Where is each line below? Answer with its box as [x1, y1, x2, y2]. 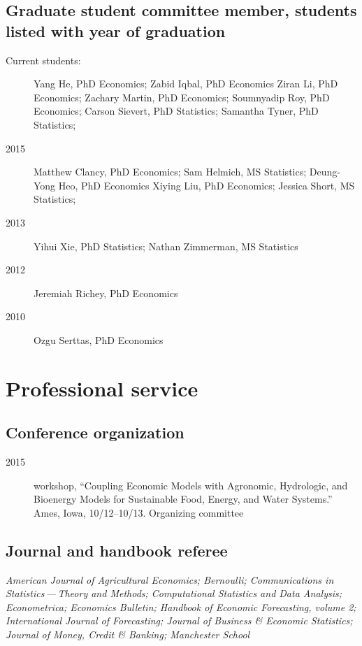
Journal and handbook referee [6, 539, 228, 561]
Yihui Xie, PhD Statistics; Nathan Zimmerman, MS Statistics [34, 238, 298, 253]
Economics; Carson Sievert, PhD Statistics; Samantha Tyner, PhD [34, 103, 319, 118]
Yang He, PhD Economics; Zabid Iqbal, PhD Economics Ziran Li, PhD [34, 76, 338, 91]
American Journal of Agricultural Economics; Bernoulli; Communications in [6, 572, 334, 587]
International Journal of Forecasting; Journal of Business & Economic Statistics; [6, 613, 353, 628]
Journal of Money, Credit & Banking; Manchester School [6, 627, 250, 642]
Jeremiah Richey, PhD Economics [34, 285, 178, 300]
